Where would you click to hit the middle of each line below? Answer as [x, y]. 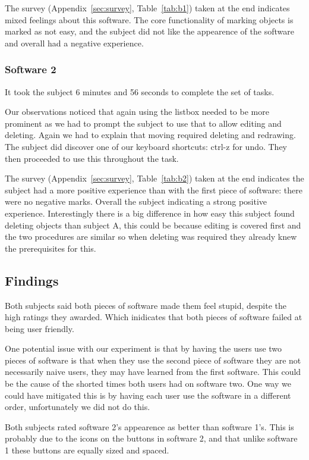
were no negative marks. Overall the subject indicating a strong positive [136, 201]
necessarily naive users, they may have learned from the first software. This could [153, 372]
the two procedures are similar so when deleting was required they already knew [151, 237]
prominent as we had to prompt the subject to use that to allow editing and [143, 123]
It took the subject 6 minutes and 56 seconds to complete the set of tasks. [140, 91]
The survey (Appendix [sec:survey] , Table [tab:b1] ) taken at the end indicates [147, 8]
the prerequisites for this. [51, 248]
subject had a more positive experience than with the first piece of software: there [154, 190]
